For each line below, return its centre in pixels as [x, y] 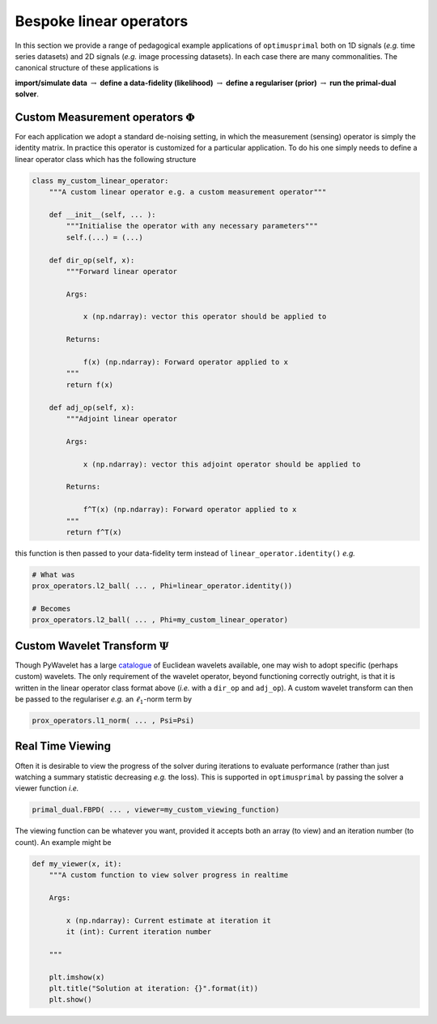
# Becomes [51, 609]
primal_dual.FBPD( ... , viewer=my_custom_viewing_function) [156, 810]
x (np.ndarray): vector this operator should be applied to [205, 317]
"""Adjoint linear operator [122, 418]
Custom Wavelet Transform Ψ [92, 645]
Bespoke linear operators [102, 21]
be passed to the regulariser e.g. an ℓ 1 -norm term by [103, 700]
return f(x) [89, 384]
